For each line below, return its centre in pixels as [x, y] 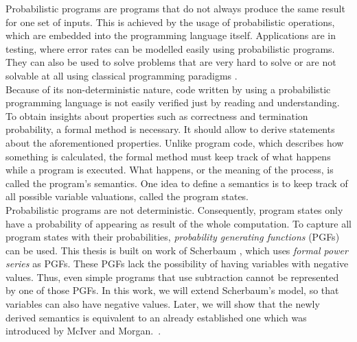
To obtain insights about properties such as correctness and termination [157, 115]
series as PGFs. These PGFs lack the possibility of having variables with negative [177, 264]
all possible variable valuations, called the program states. [127, 196]
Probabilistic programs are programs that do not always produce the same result [175, 8]
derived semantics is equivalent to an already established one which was [156, 317]
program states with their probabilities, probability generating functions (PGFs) [173, 237]
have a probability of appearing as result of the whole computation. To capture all [178, 223]
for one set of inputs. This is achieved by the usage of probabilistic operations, [170, 22]
